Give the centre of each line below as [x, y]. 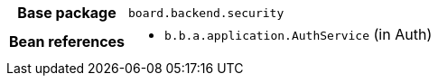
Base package [67, 13]
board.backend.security [206, 13]
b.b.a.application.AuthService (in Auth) [298, 34]
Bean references [67, 41]
